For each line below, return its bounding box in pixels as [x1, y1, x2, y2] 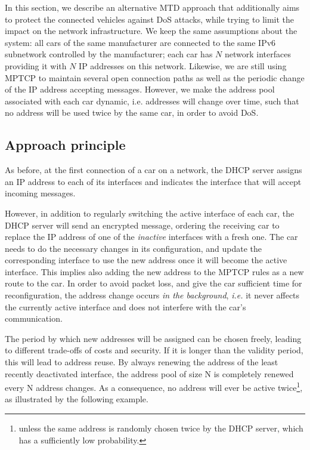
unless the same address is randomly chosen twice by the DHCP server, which [18, 422, 303, 434]
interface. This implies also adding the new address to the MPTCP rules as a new [5, 265, 304, 278]
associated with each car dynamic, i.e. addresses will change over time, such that [5, 94, 299, 107]
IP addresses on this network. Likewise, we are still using [79, 59, 287, 72]
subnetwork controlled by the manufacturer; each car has [5, 48, 213, 60]
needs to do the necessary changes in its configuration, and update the [5, 242, 262, 254]
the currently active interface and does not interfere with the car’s [5, 300, 246, 313]
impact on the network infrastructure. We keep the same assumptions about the [5, 24, 297, 37]
